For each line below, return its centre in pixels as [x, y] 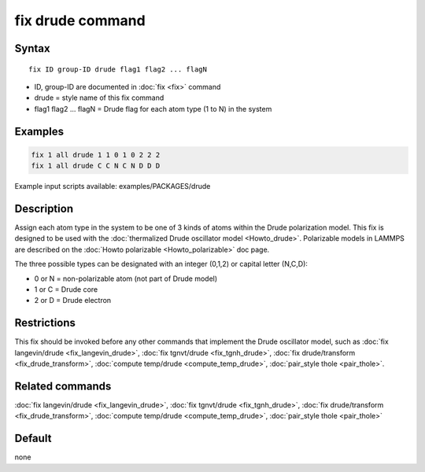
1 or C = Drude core [66, 289]
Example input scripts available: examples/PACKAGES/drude [113, 186]
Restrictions [45, 323]
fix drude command [80, 20]
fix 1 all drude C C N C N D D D [96, 166]
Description [44, 208]
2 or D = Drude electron [73, 301]
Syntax [32, 48]
